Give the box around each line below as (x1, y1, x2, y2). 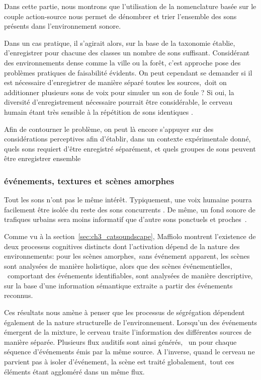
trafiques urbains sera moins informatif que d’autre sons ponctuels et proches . (4, 214, 247, 224)
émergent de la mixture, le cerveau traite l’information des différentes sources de (4, 327, 251, 337)
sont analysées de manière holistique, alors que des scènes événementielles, (4, 260, 232, 271)
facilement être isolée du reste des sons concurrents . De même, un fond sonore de (4, 204, 255, 214)
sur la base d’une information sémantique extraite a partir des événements (4, 280, 233, 290)
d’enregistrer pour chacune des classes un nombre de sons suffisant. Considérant (4, 47, 250, 58)
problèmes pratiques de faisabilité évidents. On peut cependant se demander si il (4, 67, 252, 78)
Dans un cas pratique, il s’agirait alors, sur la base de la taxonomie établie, (4, 37, 235, 48)
